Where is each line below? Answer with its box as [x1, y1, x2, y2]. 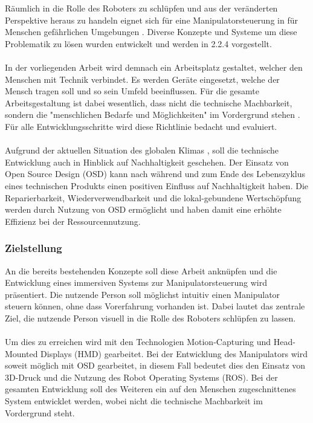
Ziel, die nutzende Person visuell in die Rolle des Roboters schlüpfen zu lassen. [5, 311, 296, 324]
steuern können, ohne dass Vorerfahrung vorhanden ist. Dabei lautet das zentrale [5, 300, 305, 312]
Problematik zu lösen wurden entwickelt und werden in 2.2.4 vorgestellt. [5, 37, 272, 50]
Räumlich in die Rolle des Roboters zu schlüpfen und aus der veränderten [5, 2, 278, 14]
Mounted [5, 347, 38, 360]
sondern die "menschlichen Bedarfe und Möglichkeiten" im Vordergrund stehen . [5, 108, 300, 121]
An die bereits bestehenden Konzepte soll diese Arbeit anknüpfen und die [5, 264, 277, 277]
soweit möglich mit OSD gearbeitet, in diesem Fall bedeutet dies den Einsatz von [5, 359, 306, 372]
